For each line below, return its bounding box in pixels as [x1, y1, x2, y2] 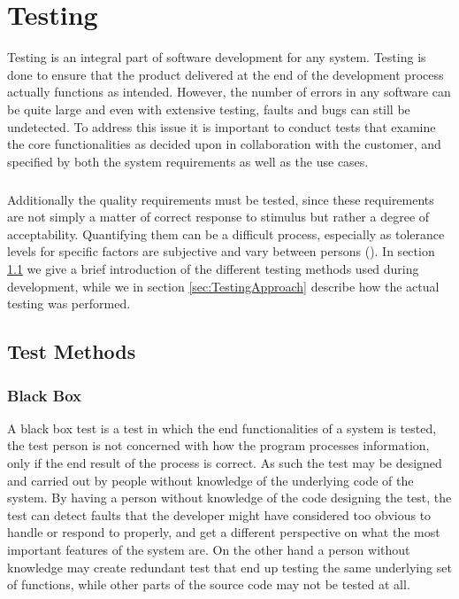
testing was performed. [7, 294, 131, 313]
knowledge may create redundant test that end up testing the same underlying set [7, 557, 452, 576]
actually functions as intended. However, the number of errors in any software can [7, 82, 451, 101]
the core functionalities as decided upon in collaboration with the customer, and [7, 135, 441, 153]
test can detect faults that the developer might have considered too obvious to [7, 505, 432, 524]
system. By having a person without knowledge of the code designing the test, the [7, 488, 452, 507]
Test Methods [7, 338, 136, 365]
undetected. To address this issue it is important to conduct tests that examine [7, 117, 436, 136]
